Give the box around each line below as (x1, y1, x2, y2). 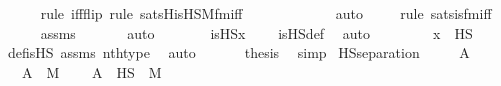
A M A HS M (21, 61, 162, 82)
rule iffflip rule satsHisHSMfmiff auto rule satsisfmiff (40, 3, 492, 23)
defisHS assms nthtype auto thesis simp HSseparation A (7, 42, 470, 63)
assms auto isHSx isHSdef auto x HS (40, 22, 473, 43)
